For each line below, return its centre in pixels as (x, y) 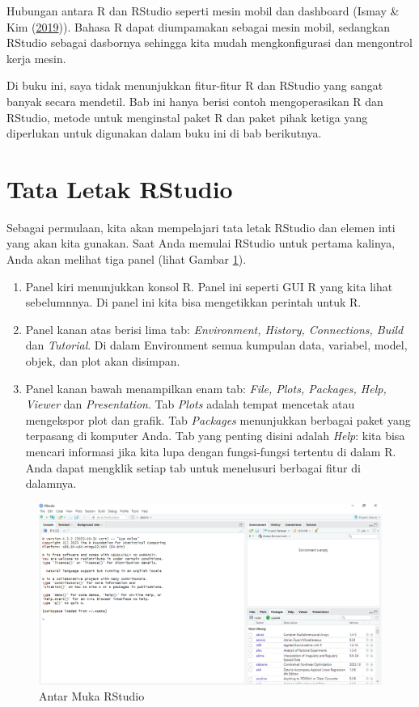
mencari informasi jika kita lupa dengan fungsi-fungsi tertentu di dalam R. (211, 451)
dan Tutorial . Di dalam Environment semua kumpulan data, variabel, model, (216, 345)
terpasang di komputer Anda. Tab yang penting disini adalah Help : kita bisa (215, 436)
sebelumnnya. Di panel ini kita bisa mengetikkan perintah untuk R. (193, 302)
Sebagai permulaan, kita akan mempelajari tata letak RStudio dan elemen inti (201, 227)
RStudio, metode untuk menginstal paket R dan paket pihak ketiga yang (187, 117)
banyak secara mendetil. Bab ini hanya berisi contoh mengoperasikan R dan (195, 101)
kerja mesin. (36, 58)
